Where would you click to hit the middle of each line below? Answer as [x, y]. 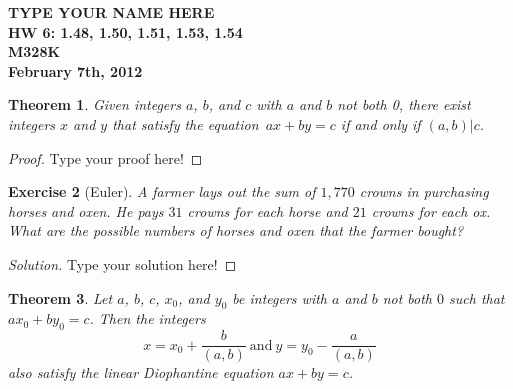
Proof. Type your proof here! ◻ [105, 157]
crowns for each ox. [431, 210]
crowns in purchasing [424, 191]
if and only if [380, 123]
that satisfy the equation [185, 123]
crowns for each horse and [267, 210]
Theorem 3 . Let [60, 297]
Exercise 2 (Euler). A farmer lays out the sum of [162, 191]
